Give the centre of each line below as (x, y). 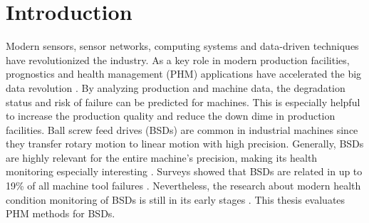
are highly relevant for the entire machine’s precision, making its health (162, 157)
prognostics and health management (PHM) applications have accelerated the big (184, 74)
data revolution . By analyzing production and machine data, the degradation (176, 87)
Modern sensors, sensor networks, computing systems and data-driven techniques (182, 46)
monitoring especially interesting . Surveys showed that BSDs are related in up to (184, 171)
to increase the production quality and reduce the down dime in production (171, 116)
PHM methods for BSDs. (61, 213)
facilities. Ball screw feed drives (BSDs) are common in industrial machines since (182, 129)
